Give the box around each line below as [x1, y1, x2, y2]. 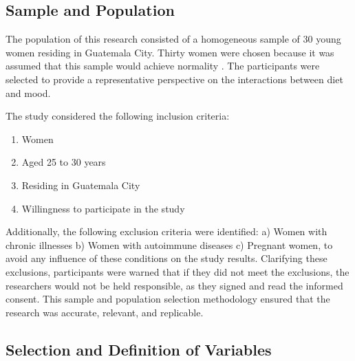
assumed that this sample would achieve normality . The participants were [6, 58, 320, 73]
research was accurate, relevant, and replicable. [6, 305, 204, 319]
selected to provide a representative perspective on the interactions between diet [6, 72, 343, 86]
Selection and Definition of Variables [6, 338, 272, 360]
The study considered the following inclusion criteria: [6, 109, 230, 123]
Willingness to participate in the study [21, 201, 185, 215]
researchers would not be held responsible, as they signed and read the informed [6, 278, 343, 292]
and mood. [6, 85, 51, 100]
